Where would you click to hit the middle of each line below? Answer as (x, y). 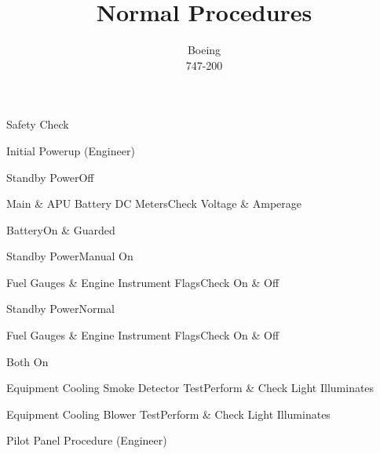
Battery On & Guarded (61, 229)
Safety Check (38, 124)
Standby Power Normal (60, 309)
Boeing (204, 50)
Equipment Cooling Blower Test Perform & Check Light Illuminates (168, 414)
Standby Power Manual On (70, 256)
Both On (27, 361)
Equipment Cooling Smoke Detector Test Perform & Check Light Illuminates (190, 388)
